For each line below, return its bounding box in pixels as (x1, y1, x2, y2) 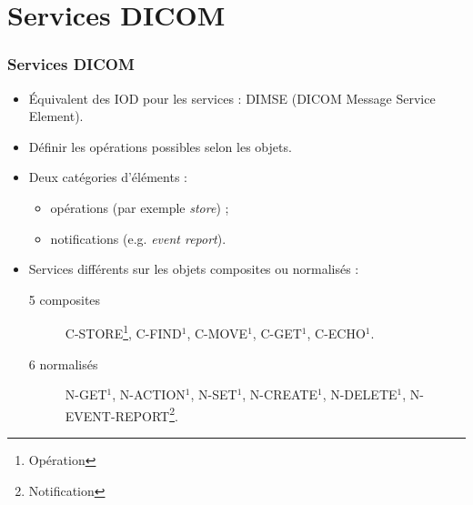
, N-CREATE (242, 385, 317, 404)
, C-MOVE (186, 324, 248, 342)
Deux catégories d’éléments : (28, 167, 187, 187)
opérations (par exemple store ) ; (50, 197, 229, 217)
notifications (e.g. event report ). (50, 228, 226, 247)
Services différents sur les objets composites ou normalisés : (28, 259, 359, 278)
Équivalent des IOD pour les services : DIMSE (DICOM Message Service (28, 88, 436, 107)
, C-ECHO (307, 324, 366, 342)
